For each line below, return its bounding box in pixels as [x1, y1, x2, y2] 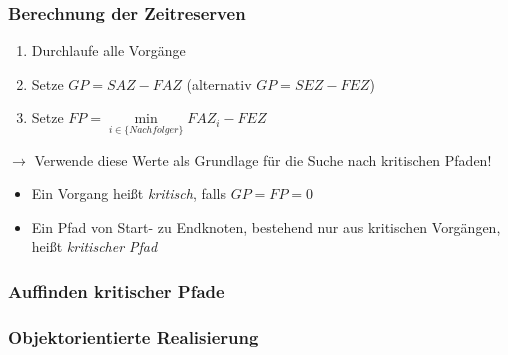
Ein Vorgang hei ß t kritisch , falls [31, 183, 227, 204]
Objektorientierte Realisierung [8, 324, 259, 349]
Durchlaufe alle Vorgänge [31, 40, 186, 61]
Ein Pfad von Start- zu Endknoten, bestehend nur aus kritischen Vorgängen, [31, 216, 501, 237]
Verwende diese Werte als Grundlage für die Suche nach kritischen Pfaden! [34, 149, 492, 170]
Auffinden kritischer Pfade [8, 278, 225, 303]
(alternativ [186, 73, 252, 94]
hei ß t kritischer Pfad [31, 236, 158, 257]
